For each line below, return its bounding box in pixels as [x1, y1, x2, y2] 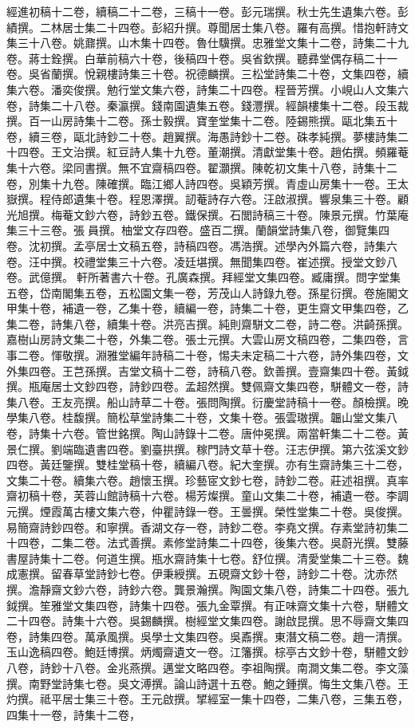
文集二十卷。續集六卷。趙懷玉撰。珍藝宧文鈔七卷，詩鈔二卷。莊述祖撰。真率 [6, 471, 409, 488]
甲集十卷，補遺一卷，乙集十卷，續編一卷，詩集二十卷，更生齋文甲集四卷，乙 [6, 300, 409, 317]
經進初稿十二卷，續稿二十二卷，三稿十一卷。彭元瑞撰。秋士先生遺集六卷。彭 [6, 3, 409, 19]
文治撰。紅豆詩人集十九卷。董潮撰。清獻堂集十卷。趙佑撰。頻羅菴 [61, 144, 409, 160]
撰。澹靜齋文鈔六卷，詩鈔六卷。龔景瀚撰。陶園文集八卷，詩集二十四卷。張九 [6, 580, 409, 597]
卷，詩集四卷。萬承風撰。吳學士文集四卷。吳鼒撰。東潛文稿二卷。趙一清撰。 [6, 628, 409, 644]
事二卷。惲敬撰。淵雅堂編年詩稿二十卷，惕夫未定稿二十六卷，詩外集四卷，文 [6, 347, 409, 364]
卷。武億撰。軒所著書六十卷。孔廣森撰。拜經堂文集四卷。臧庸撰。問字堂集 [6, 269, 401, 285]
